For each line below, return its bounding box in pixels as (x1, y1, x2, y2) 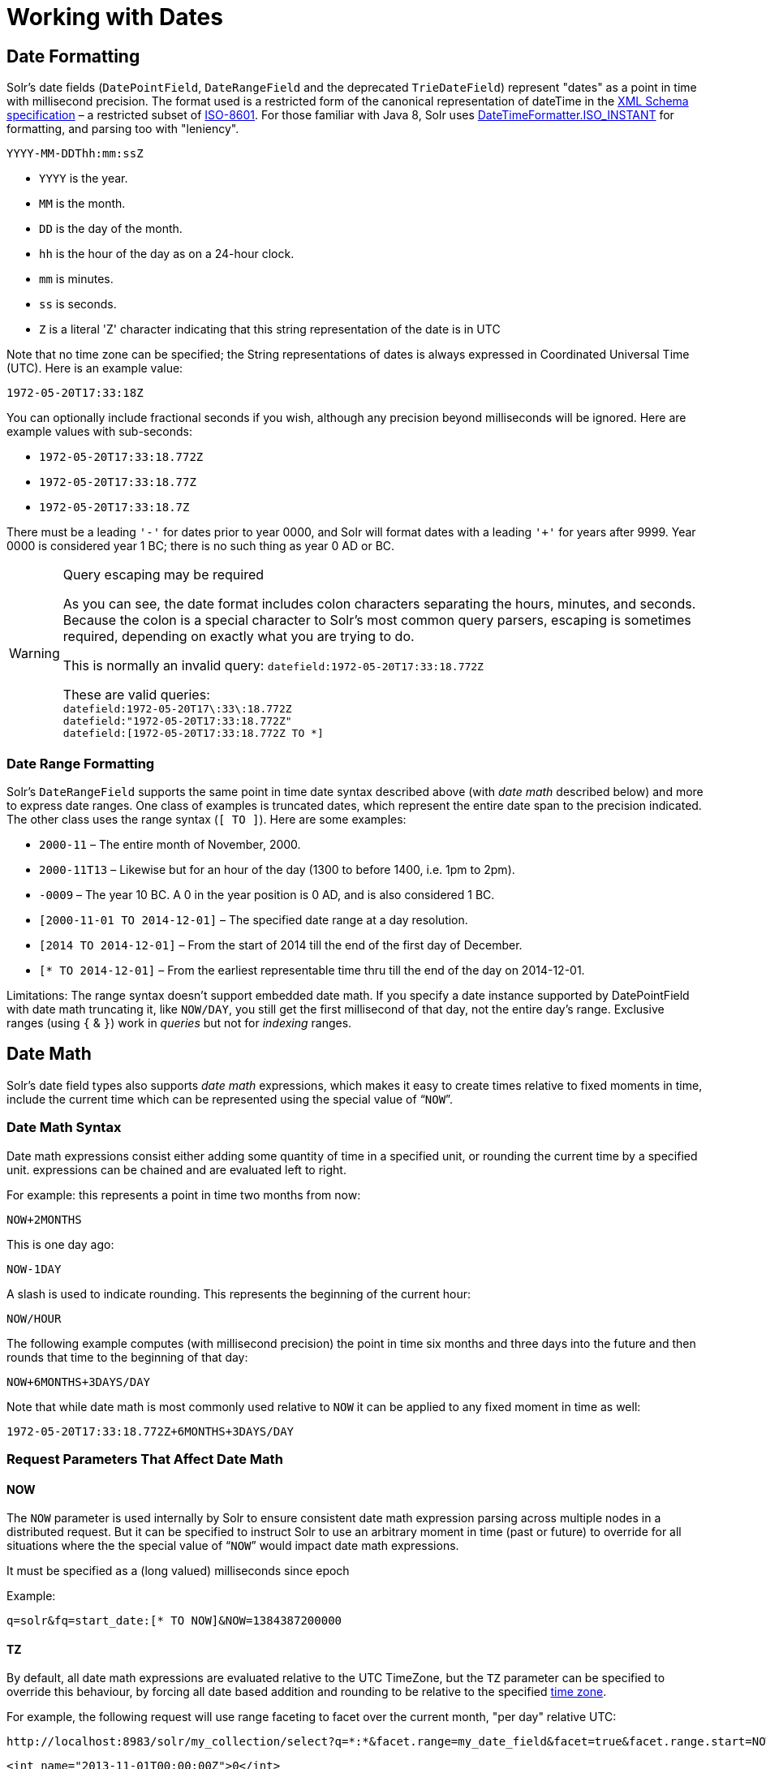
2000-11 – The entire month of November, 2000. (39, 837, 301, 851)
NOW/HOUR (6, 1311, 62, 1325)
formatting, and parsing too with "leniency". (6, 122, 239, 136)
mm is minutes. (39, 272, 114, 286)
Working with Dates (6, 3, 223, 31)
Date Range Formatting (6, 755, 155, 772)
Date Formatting (6, 45, 140, 67)
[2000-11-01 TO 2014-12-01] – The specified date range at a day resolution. (39, 912, 468, 927)
